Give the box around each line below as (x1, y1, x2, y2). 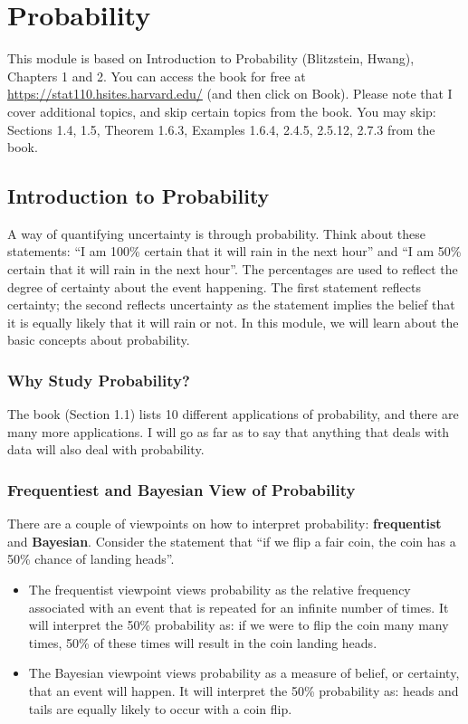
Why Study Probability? (7, 368, 190, 391)
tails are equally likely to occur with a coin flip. (28, 699, 292, 718)
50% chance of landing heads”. (7, 549, 175, 568)
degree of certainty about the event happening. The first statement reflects (7, 277, 421, 296)
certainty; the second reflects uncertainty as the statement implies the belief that (7, 295, 455, 314)
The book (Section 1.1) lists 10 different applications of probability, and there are (7, 405, 459, 424)
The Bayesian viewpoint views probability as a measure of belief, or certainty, (28, 663, 460, 682)
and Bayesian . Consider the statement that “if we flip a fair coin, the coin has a (7, 531, 456, 550)
